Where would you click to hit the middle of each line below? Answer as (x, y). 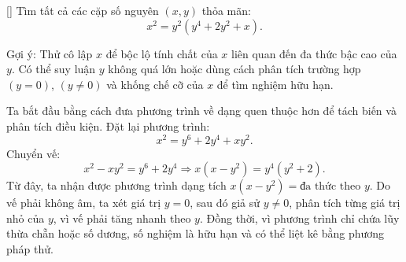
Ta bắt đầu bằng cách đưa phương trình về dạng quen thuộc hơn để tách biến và (201, 111)
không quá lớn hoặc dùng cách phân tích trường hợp (234, 69)
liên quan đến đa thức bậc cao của (314, 53)
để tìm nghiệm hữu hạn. (275, 84)
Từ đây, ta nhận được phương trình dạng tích (116, 185)
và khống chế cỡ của (155, 84)
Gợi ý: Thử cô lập (50, 53)
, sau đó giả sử (225, 203)
